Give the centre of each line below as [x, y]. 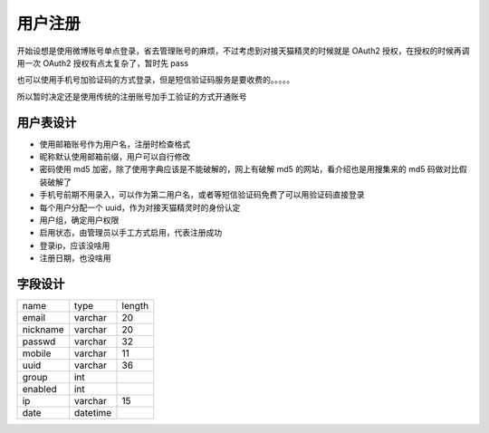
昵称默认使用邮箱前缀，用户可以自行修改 [115, 157]
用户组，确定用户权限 [79, 220]
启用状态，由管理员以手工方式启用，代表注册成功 [130, 233]
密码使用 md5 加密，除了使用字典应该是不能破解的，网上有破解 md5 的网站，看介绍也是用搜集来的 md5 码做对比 [249, 169]
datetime [93, 413]
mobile [37, 353]
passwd [39, 342]
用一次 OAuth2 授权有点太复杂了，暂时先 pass [103, 63]
